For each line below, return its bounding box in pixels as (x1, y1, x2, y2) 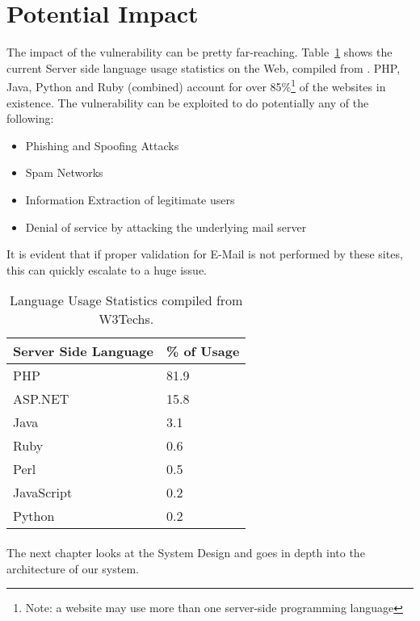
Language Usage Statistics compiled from (9, 291, 243, 310)
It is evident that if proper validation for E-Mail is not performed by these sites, (6, 245, 403, 262)
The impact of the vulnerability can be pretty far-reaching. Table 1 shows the (6, 44, 393, 61)
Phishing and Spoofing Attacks (25, 136, 179, 153)
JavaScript (13, 483, 73, 502)
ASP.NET (13, 389, 69, 409)
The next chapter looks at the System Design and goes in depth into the (6, 543, 365, 560)
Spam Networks (25, 164, 103, 181)
